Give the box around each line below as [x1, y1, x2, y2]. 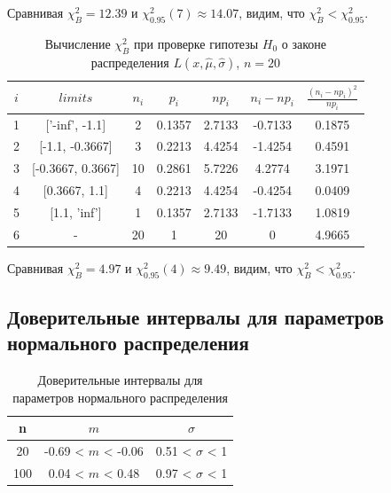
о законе [281, 34, 327, 52]
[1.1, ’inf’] [50, 202, 102, 221]
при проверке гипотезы [133, 34, 259, 52]
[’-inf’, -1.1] [45, 114, 106, 133]
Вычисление [44, 34, 111, 52]
